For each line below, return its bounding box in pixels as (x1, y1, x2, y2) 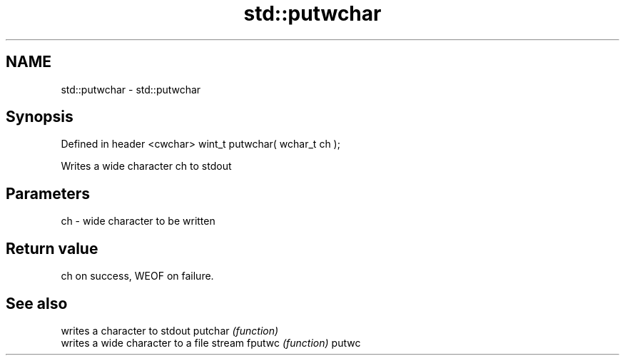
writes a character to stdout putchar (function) (61, 324, 279, 337)
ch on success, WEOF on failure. (61, 270, 214, 283)
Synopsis (6, 108, 73, 126)
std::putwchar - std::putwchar (61, 83, 201, 96)
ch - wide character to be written (61, 215, 215, 228)
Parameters (6, 184, 90, 203)
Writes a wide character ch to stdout (61, 160, 232, 173)
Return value (6, 239, 98, 258)
